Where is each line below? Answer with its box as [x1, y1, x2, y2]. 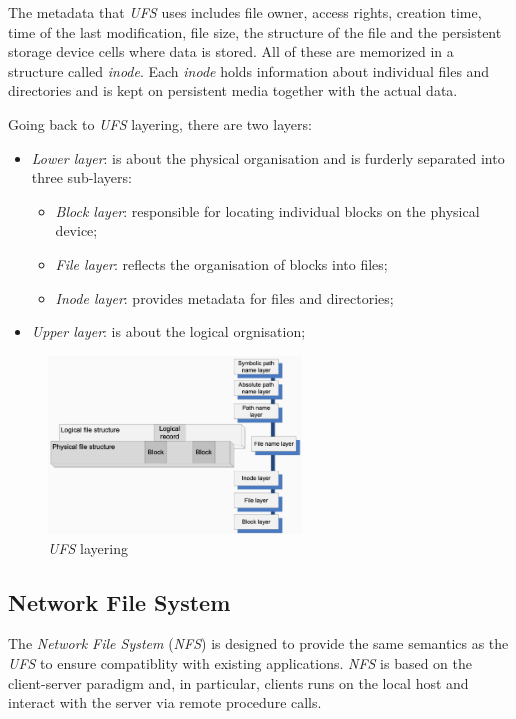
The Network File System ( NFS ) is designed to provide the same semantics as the [8, 633, 509, 654]
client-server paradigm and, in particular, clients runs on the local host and [8, 672, 469, 693]
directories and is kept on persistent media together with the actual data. [8, 80, 458, 101]
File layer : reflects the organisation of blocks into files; [55, 253, 388, 274]
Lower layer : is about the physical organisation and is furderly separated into [31, 147, 505, 168]
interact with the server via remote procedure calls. [8, 692, 322, 713]
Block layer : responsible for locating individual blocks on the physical [55, 200, 480, 221]
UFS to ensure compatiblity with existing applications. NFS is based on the [8, 653, 473, 674]
